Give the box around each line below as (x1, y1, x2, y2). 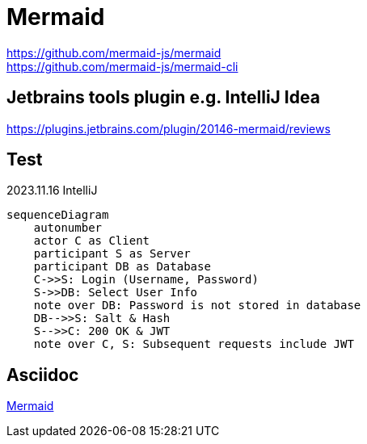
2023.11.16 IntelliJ (6, 183, 98, 198)
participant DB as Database (33, 260, 211, 274)
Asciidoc (6, 364, 79, 385)
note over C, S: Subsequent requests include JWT (33, 337, 354, 351)
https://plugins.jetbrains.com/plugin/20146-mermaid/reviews (6, 121, 331, 136)
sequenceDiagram (6, 208, 109, 222)
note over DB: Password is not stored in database (33, 299, 361, 312)
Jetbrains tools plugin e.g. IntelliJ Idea (6, 87, 320, 108)
